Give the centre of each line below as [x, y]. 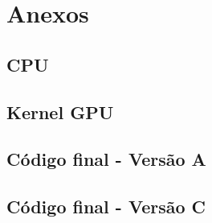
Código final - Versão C [106, 206]
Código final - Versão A [106, 159]
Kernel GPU [60, 111]
